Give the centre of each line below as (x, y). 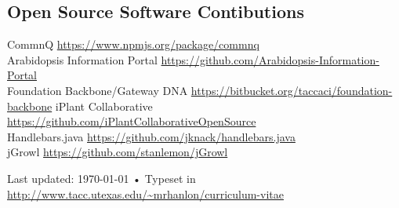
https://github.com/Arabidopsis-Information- (270, 59)
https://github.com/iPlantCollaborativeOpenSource (132, 121)
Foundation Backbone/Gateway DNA (98, 90)
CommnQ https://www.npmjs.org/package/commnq (133, 44)
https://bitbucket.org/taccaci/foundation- (292, 90)
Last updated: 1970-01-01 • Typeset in (102, 178)
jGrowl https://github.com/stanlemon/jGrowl (118, 152)
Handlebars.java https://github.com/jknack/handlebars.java (151, 136)
